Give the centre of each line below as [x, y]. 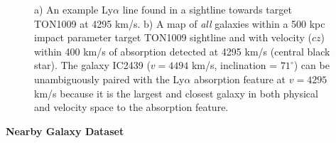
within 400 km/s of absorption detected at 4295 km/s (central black [182, 51]
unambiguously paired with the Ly [109, 79]
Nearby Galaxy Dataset [65, 131]
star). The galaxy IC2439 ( [92, 65]
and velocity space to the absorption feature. [131, 107]
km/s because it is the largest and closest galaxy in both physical [176, 93]
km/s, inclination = [234, 65]
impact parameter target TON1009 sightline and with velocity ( [173, 37]
